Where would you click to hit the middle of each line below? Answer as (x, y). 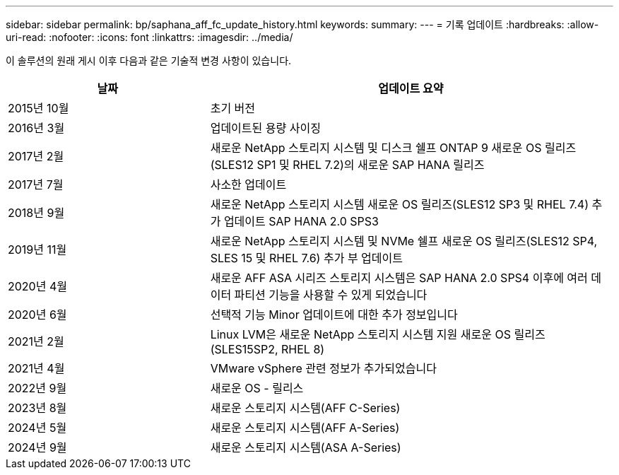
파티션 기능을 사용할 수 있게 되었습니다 (331, 295)
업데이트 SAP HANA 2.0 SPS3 (301, 221)
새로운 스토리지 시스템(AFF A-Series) (305, 428)
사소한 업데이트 (248, 184)
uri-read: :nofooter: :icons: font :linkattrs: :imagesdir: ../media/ (149, 37)
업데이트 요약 (411, 88)
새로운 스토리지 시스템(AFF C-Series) (305, 408)
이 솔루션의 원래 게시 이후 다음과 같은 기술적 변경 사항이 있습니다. (149, 60)
